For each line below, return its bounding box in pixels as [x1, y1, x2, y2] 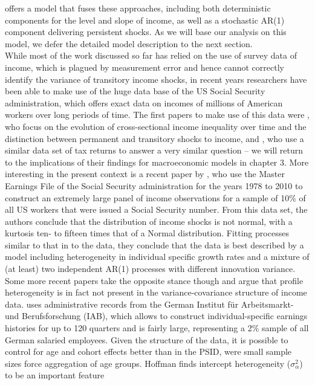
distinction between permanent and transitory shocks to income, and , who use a [5, 132, 304, 144]
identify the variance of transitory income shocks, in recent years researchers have [5, 73, 307, 85]
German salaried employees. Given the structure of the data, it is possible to [5, 333, 288, 346]
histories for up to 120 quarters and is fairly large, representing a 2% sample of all [5, 322, 309, 334]
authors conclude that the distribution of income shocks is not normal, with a [5, 215, 293, 227]
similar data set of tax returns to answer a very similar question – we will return [5, 144, 304, 157]
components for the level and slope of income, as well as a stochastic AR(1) [5, 13, 285, 26]
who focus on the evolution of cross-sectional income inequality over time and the [5, 120, 307, 132]
